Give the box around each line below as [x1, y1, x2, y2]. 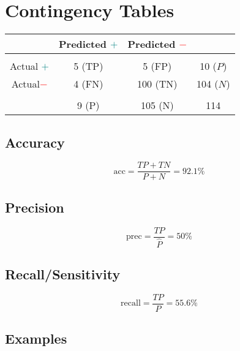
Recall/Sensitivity [5, 265, 121, 284]
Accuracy [5, 132, 65, 151]
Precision [5, 197, 64, 216]
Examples [5, 329, 67, 348]
